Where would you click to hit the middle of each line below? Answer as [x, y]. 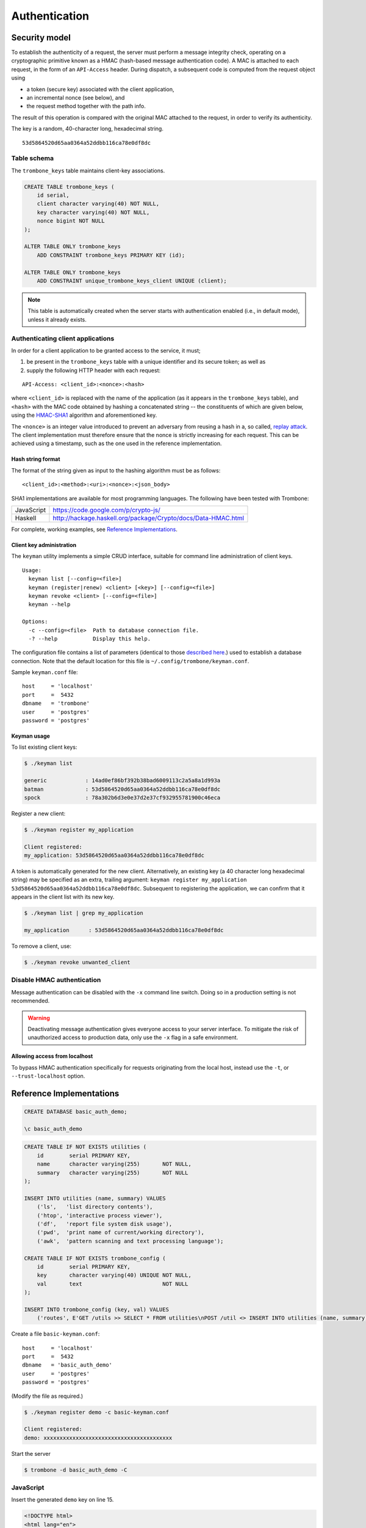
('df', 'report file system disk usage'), [105, 1224]
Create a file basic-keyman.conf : [56, 1334]
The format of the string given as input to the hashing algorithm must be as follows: [116, 470]
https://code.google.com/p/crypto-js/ [107, 510]
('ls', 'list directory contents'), [95, 1207]
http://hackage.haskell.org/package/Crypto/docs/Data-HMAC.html [148, 518]
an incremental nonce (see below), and [76, 98]
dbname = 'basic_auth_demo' [67, 1365]
